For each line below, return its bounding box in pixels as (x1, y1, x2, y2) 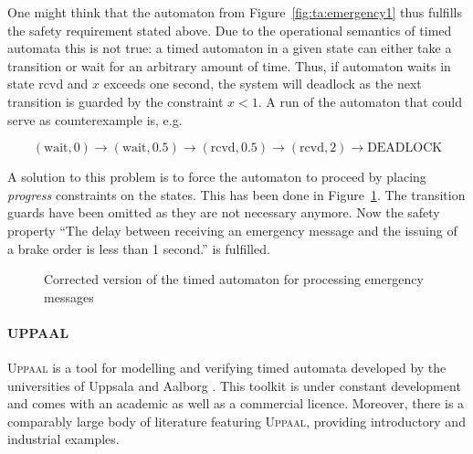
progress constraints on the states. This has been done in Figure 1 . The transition (7, 185, 466, 204)
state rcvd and (7, 74, 89, 93)
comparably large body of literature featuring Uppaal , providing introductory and (7, 411, 466, 430)
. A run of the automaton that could (258, 91, 463, 111)
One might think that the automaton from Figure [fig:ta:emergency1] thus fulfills (7, 3, 462, 21)
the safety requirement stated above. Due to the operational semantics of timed (7, 20, 452, 39)
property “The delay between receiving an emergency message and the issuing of (7, 220, 457, 239)
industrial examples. (7, 429, 120, 449)
